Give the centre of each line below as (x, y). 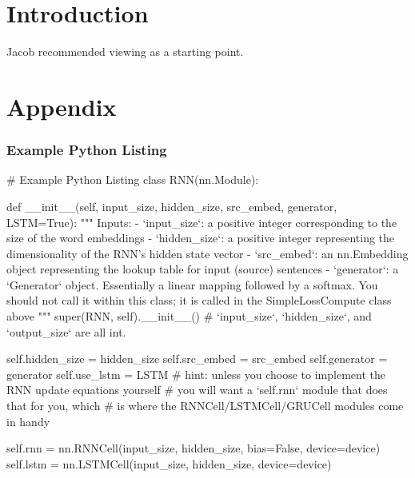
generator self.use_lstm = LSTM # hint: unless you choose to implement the (196, 374)
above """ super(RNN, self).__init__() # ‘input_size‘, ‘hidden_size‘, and (189, 316)
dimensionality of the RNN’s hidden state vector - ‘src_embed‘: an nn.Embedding (207, 253)
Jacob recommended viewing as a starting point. (125, 52)
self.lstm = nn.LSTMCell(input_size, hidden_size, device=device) (169, 463)
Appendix (62, 106)
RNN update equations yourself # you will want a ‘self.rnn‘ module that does (197, 390)
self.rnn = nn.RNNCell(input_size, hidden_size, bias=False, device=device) (194, 448)
